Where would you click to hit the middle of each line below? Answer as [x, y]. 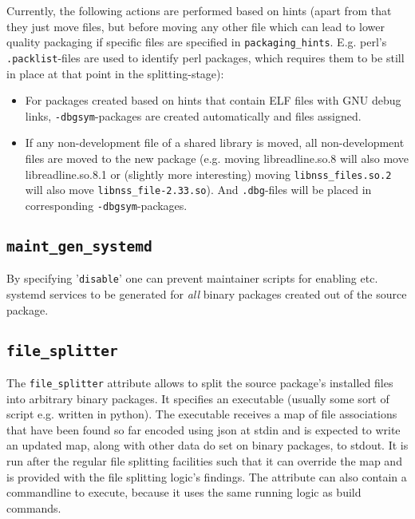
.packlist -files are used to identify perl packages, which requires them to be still [206, 57]
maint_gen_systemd [79, 246]
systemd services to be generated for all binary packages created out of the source [207, 293]
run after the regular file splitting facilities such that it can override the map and [204, 460]
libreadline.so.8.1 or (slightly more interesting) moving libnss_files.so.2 [208, 174]
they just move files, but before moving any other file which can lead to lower [196, 26]
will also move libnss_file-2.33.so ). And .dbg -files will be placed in [198, 190]
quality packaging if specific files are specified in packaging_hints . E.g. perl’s [197, 42]
